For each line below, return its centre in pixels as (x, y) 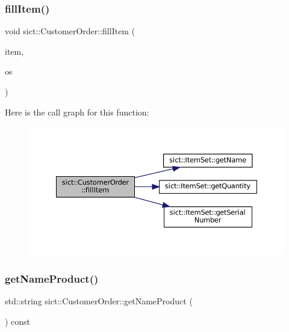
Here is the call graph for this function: (77, 112)
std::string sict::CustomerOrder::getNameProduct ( (99, 301)
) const (18, 321)
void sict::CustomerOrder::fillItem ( (70, 31)
